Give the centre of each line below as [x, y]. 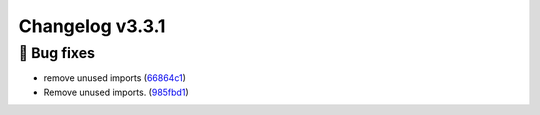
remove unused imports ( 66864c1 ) [115, 78]
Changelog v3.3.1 [92, 26]
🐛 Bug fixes [56, 53]
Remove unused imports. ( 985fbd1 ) [116, 92]
